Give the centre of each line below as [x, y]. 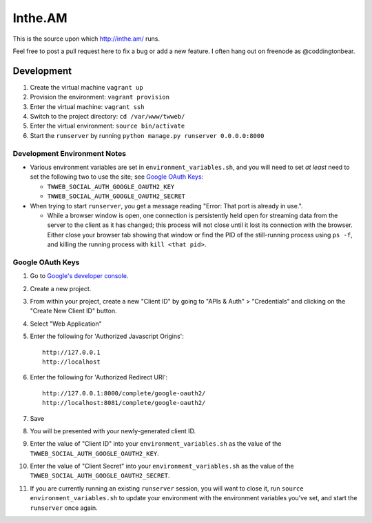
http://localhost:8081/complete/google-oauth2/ [124, 403]
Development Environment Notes [70, 153]
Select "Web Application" [66, 324]
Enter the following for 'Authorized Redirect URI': [99, 377]
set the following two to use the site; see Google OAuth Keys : [117, 177]
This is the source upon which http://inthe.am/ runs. [86, 39]
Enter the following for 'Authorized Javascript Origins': [107, 336]
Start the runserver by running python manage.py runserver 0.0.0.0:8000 [147, 135]
